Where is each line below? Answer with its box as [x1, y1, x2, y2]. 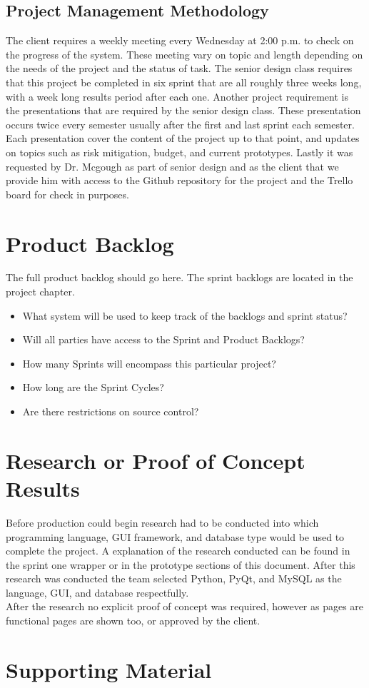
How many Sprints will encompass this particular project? [22, 355, 276, 370]
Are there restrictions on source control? [22, 404, 199, 419]
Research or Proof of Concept [6, 445, 305, 475]
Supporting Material [6, 654, 212, 684]
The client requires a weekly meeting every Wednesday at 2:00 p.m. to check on [6, 33, 354, 48]
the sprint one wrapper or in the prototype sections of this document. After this [6, 557, 355, 572]
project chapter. [6, 284, 75, 299]
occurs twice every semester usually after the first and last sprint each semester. [6, 116, 355, 131]
